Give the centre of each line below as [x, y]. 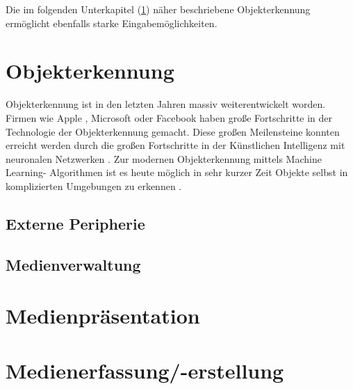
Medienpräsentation [103, 316]
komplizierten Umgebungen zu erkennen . [94, 185]
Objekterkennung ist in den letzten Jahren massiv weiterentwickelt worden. [166, 104]
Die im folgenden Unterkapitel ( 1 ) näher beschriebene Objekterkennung [158, 9]
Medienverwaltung [73, 264]
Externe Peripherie [75, 223]
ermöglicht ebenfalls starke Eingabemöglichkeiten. [112, 23]
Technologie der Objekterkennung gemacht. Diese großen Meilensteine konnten [173, 131]
